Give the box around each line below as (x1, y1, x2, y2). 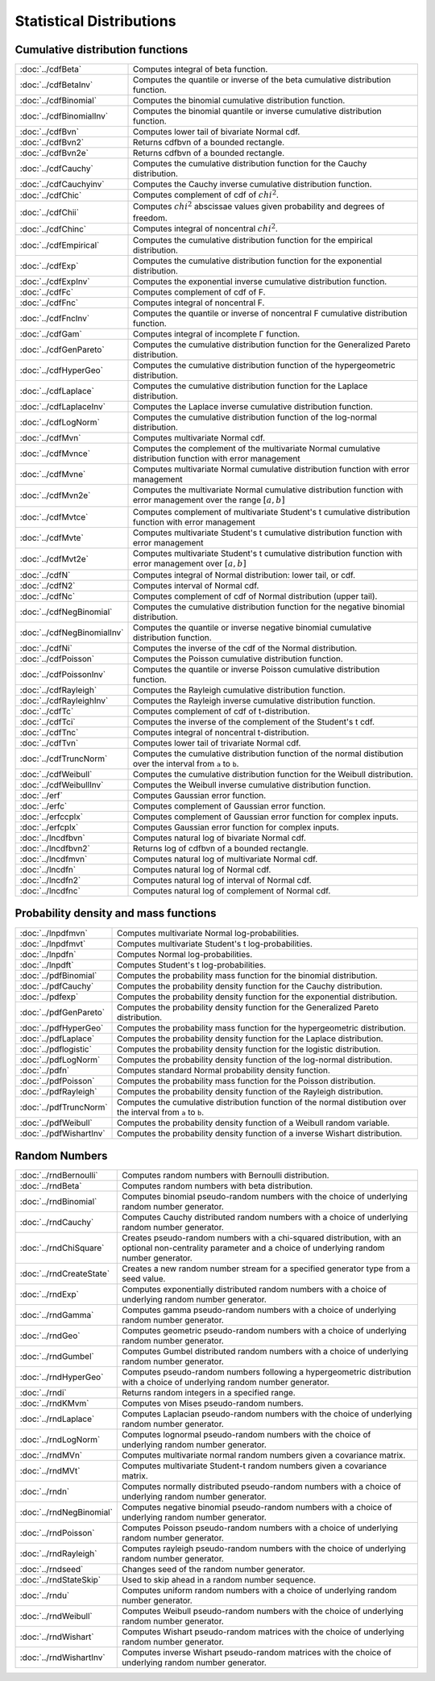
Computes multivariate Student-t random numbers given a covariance (122, 1461, 387, 1472)
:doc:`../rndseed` (19, 1564, 84, 1575)
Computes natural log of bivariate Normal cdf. (132, 832, 306, 843)
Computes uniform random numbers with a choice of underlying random (122, 1585, 397, 1596)
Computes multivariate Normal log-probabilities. (117, 927, 300, 939)
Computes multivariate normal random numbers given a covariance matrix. (122, 1449, 406, 1461)
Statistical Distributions (14, 12, 176, 30)
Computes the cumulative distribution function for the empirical (132, 235, 374, 246)
